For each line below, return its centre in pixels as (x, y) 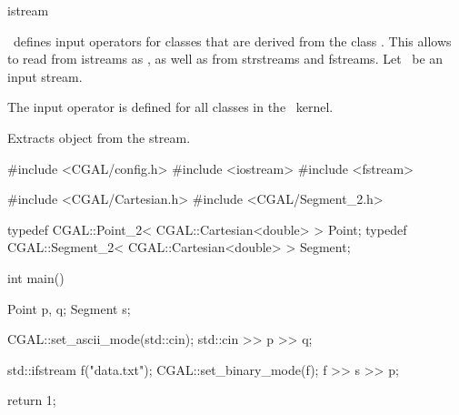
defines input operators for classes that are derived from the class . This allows (232, 40)
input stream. (45, 76)
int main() (36, 277)
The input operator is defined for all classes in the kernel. (170, 107)
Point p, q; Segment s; (69, 308)
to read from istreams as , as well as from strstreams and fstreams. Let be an (225, 59)
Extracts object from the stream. (99, 137)
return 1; (32, 400)
